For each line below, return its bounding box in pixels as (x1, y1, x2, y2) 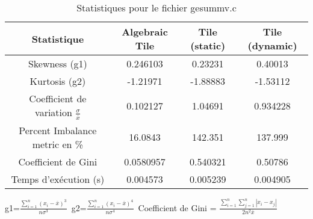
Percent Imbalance (19, 123, 97, 137)
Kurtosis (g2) (29, 74, 86, 88)
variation (35, 105, 72, 119)
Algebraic (122, 25, 168, 39)
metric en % (32, 137, 84, 151)
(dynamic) (247, 39, 297, 52)
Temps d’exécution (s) (11, 171, 105, 186)
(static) (190, 39, 226, 52)
